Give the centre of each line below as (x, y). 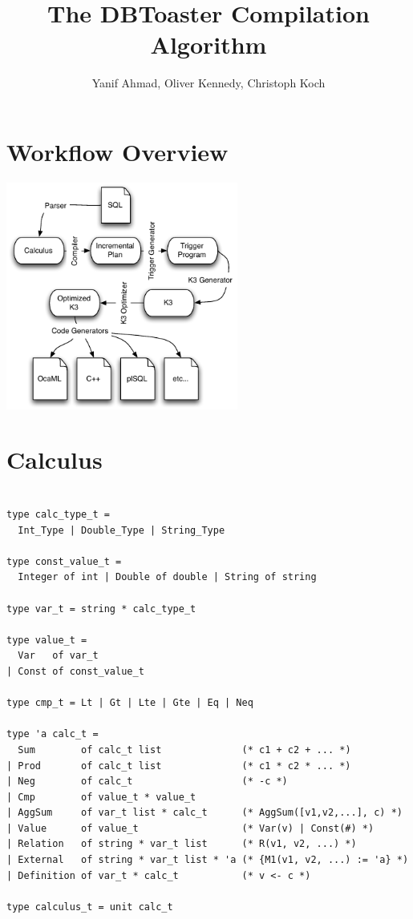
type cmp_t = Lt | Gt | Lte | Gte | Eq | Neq (130, 703)
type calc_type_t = (58, 514)
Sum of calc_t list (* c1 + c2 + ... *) (184, 750)
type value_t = (47, 640)
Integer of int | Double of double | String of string (167, 577)
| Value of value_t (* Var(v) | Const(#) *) (190, 828)
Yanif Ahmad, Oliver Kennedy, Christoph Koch (209, 83)
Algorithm (209, 44)
